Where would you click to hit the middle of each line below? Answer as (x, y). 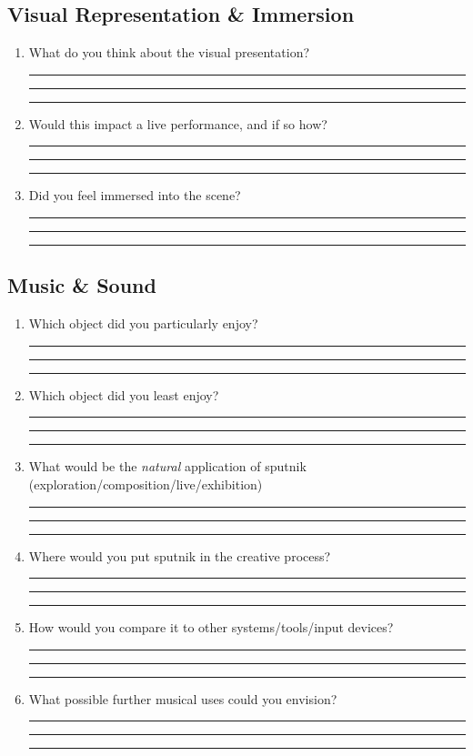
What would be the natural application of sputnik (167, 466)
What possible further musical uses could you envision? (183, 698)
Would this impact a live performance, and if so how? (178, 123)
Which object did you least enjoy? (124, 394)
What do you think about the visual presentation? (169, 52)
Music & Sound (82, 285)
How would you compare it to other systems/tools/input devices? (211, 627)
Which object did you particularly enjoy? (143, 323)
